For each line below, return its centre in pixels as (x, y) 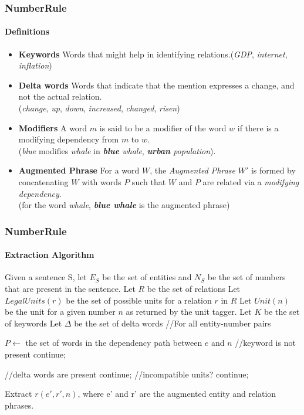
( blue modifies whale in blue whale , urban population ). (117, 150)
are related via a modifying (251, 181)
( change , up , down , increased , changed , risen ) (99, 108)
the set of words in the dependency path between (114, 343)
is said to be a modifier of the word (163, 127)
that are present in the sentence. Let (70, 288)
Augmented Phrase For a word (79, 170)
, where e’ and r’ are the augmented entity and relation (177, 394)
